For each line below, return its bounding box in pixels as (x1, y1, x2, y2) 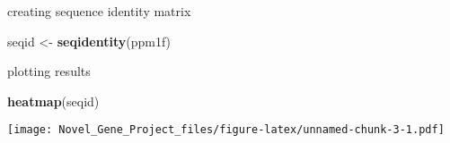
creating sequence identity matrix (7, 2, 191, 20)
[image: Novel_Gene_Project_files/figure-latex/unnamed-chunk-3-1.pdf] (7, 123, 445, 137)
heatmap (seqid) (7, 91, 100, 110)
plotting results (7, 62, 91, 80)
